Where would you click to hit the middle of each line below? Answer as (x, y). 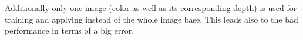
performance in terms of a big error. (70, 30)
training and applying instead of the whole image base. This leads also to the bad (151, 19)
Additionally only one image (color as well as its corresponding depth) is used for (151, 8)
